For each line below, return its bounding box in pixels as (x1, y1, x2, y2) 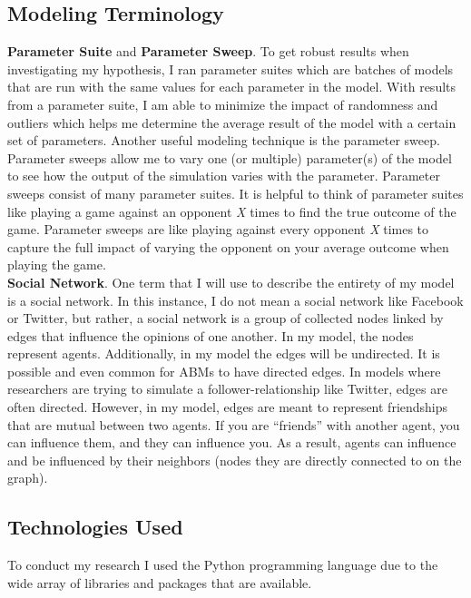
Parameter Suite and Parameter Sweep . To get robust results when (7, 42, 409, 61)
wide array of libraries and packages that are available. (7, 573, 312, 592)
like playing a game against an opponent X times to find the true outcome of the (7, 201, 456, 221)
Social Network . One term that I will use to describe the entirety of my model (7, 272, 455, 291)
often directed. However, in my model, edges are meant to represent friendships (7, 397, 448, 417)
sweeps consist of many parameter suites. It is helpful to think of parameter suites (7, 183, 464, 202)
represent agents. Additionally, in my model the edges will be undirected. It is (7, 344, 440, 363)
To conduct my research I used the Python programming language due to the (7, 555, 438, 574)
